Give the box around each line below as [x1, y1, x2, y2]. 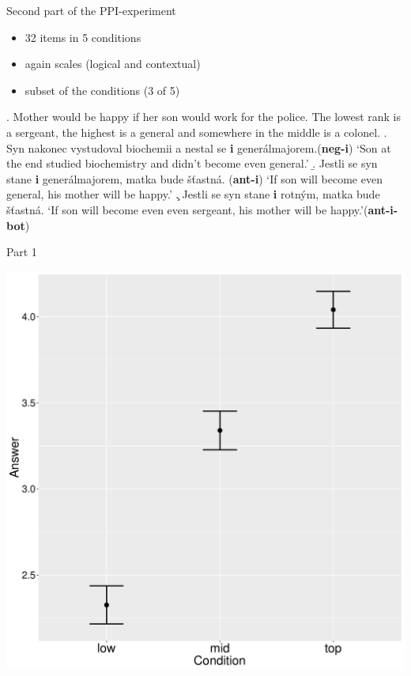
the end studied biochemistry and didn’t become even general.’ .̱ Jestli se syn [6, 155, 378, 172]
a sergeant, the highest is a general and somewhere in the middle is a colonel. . [6, 123, 387, 140]
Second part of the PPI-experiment [6, 2, 176, 18]
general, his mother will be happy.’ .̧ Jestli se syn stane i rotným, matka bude [6, 186, 380, 202]
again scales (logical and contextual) [25, 55, 201, 72]
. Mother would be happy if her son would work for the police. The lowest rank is [6, 108, 401, 125]
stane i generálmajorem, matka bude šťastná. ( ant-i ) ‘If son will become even [6, 170, 383, 187]
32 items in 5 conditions [25, 28, 141, 45]
